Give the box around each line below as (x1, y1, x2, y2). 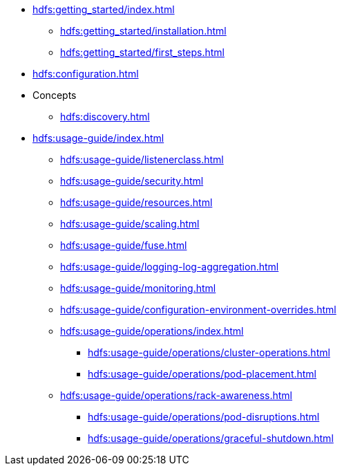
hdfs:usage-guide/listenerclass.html (60, 154, 224, 165)
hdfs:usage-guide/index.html (32, 132, 164, 144)
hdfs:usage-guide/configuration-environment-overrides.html (60, 304, 336, 315)
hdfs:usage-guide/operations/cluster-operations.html (88, 347, 330, 358)
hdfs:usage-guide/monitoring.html (60, 282, 216, 294)
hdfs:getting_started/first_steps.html (60, 46, 225, 58)
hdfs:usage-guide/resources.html (60, 196, 213, 208)
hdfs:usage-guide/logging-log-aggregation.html (60, 261, 279, 273)
